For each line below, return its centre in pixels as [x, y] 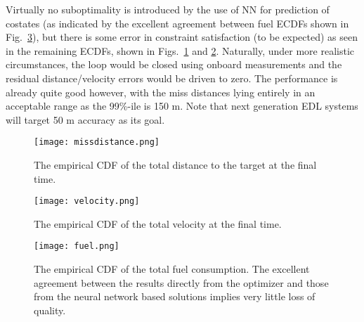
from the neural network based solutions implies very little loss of [175, 296]
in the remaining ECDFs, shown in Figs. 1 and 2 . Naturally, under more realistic [180, 50]
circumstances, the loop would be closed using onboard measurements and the [174, 64]
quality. [50, 310]
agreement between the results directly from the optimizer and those [181, 282]
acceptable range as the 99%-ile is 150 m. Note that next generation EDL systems [182, 106]
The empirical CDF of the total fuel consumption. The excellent [172, 269]
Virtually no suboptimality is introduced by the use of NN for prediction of [168, 9]
